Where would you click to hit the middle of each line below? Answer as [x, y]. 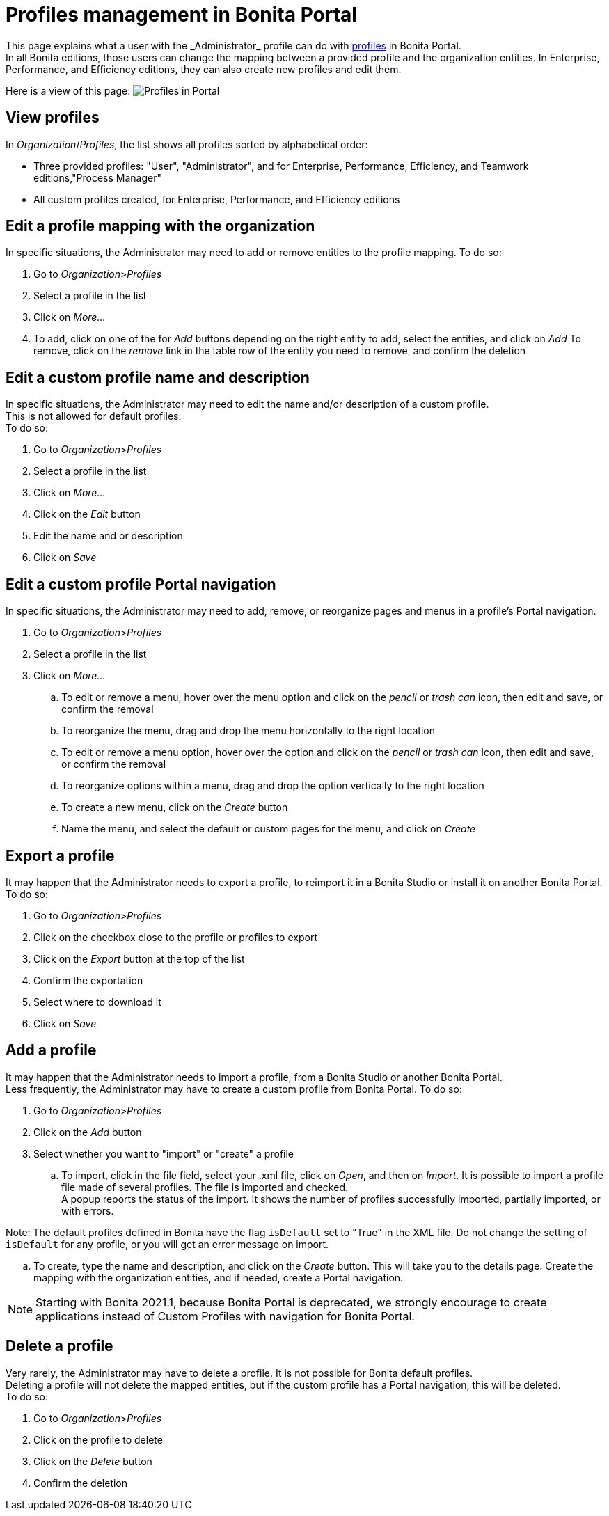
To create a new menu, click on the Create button [175, 807]
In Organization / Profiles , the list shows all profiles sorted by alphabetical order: [187, 144]
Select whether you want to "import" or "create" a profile [164, 1153]
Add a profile [51, 1050]
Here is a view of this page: [68, 90]
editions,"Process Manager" [97, 177]
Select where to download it [97, 1002]
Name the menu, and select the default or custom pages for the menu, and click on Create [269, 829]
